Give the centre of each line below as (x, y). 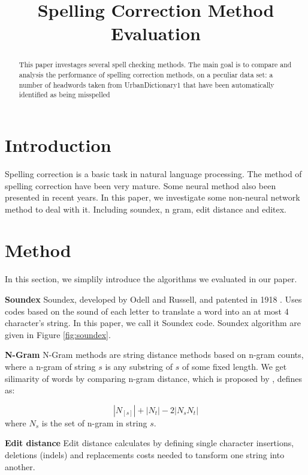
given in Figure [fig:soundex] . (58, 334)
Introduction (58, 144)
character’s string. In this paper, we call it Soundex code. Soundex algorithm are (153, 323)
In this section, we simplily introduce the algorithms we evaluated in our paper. (151, 279)
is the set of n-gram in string (94, 422)
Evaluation (156, 33)
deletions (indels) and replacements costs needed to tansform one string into (145, 454)
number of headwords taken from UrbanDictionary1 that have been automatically (147, 84)
